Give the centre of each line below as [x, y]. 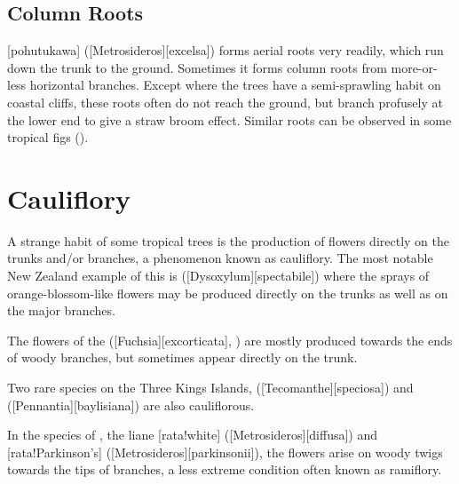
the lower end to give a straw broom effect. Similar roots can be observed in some [229, 119]
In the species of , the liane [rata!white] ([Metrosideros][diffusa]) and [193, 435]
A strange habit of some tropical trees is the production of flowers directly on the [228, 240]
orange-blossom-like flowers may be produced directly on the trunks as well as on [228, 293]
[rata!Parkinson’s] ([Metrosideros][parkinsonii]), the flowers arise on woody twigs [225, 452]
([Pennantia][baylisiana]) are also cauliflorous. [131, 405]
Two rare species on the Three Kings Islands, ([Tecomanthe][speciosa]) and [210, 388]
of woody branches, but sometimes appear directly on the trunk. [182, 357]
